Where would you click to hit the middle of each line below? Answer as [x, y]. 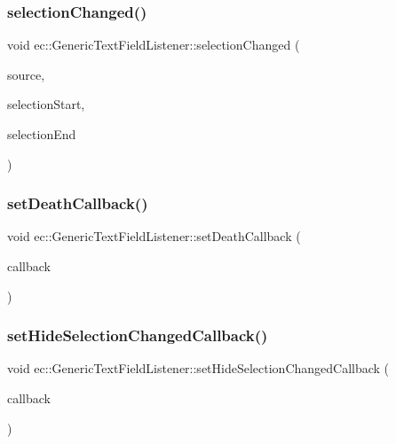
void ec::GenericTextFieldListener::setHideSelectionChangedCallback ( [198, 368]
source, [26, 74]
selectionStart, [46, 104]
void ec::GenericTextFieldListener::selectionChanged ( [154, 45]
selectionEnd [42, 134]
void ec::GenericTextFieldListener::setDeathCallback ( [154, 236]
